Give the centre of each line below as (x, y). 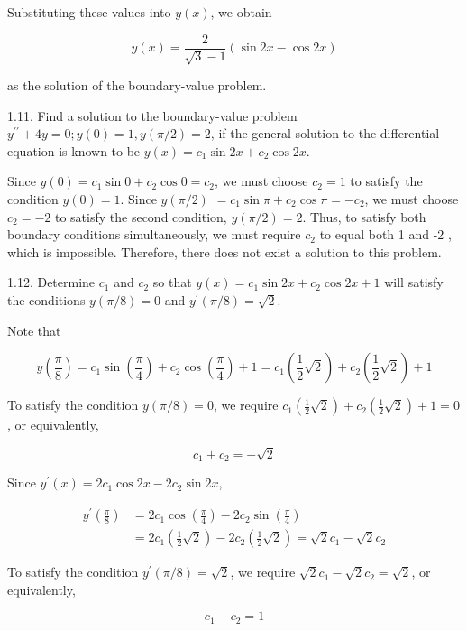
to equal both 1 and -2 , (385, 234)
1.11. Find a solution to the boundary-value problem (152, 115)
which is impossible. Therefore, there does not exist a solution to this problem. (224, 251)
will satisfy (414, 282)
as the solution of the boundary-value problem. (137, 85)
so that (172, 282)
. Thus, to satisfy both (364, 216)
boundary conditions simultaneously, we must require (154, 234)
